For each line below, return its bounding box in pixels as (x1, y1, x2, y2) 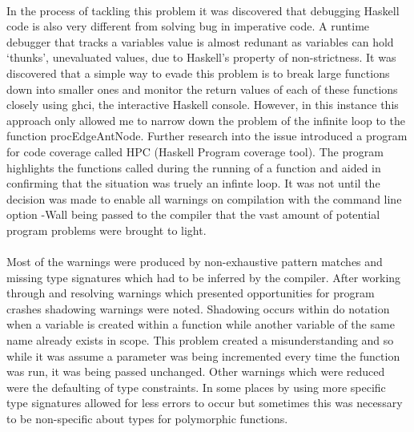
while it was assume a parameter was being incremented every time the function (6, 347, 400, 364)
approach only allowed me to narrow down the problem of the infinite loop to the (6, 111, 405, 128)
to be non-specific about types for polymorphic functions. (6, 410, 288, 427)
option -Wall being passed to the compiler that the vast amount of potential (6, 206, 380, 223)
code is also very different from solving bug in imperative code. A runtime (6, 18, 370, 34)
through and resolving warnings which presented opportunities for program (6, 285, 375, 301)
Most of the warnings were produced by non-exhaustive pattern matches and (6, 253, 383, 270)
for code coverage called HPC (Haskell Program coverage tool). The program (6, 143, 384, 159)
